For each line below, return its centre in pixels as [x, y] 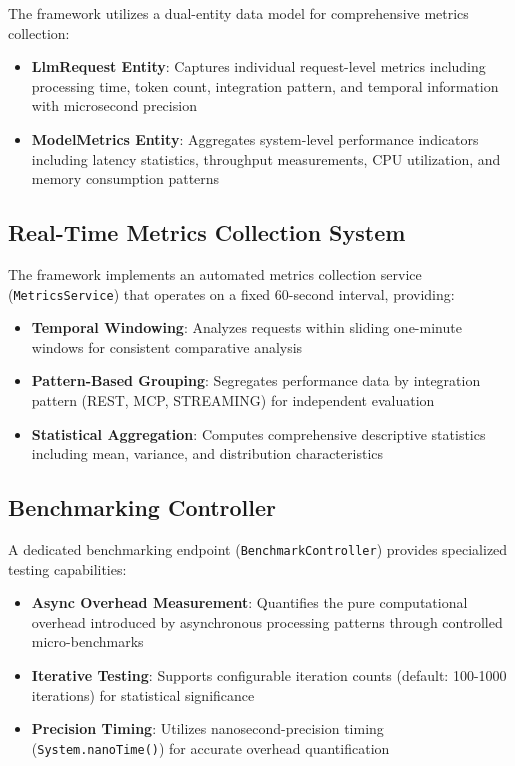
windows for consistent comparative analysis [167, 346]
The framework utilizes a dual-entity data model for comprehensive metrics [238, 13]
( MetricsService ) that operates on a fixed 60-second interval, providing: [231, 293]
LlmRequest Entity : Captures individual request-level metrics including [258, 66]
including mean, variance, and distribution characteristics [207, 453]
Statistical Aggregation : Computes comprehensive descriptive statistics [258, 433]
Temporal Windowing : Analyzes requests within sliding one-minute [246, 327]
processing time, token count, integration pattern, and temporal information [265, 85]
